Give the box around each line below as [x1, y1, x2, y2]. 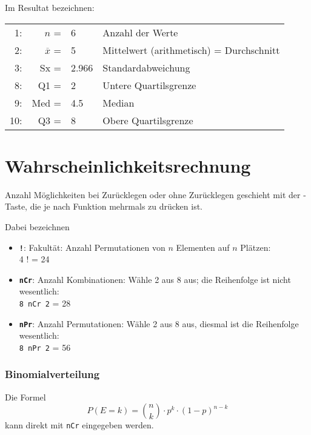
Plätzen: [240, 241, 271, 253]
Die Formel [5, 390, 46, 403]
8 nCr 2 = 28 [19, 297, 71, 309]
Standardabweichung [102, 60, 190, 75]
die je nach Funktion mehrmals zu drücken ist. [30, 200, 203, 213]
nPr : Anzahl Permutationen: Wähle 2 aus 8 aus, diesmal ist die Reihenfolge [19, 317, 299, 330]
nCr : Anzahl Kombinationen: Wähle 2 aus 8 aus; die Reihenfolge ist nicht [19, 273, 291, 285]
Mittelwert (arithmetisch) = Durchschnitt [102, 42, 280, 57]
